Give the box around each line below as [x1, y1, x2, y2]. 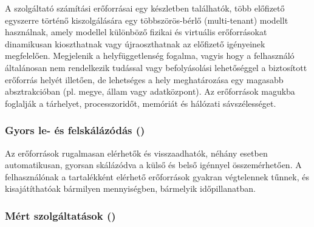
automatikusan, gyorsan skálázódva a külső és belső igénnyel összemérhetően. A [5, 158, 302, 171]
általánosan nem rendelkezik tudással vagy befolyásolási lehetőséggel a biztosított [5, 61, 307, 73]
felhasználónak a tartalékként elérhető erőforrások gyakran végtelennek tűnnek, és [5, 170, 309, 183]
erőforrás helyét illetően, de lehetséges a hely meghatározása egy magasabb [5, 73, 284, 86]
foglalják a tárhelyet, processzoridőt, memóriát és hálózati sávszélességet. [5, 97, 276, 109]
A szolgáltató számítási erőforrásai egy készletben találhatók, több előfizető [5, 2, 285, 14]
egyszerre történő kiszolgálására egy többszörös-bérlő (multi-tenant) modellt [5, 13, 288, 26]
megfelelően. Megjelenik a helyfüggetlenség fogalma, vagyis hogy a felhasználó [5, 49, 295, 62]
